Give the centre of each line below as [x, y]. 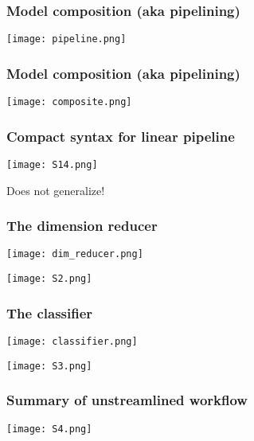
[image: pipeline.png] [66, 39]
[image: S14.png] [52, 164]
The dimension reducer [82, 226]
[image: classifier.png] [72, 341]
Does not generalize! [56, 190]
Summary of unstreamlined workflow [127, 400]
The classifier [50, 312]
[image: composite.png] [69, 102]
